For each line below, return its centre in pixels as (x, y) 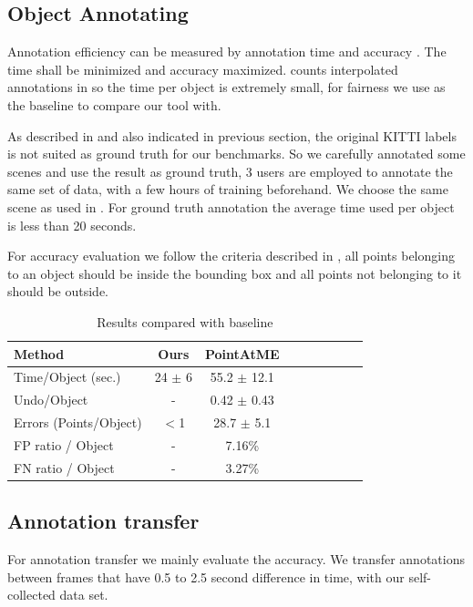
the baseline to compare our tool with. (114, 104)
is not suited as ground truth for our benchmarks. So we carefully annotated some (236, 154)
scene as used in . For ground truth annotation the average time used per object (231, 206)
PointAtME (242, 353)
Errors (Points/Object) (78, 422)
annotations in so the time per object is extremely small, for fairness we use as (226, 87)
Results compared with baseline (185, 321)
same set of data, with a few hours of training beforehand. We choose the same (228, 189)
